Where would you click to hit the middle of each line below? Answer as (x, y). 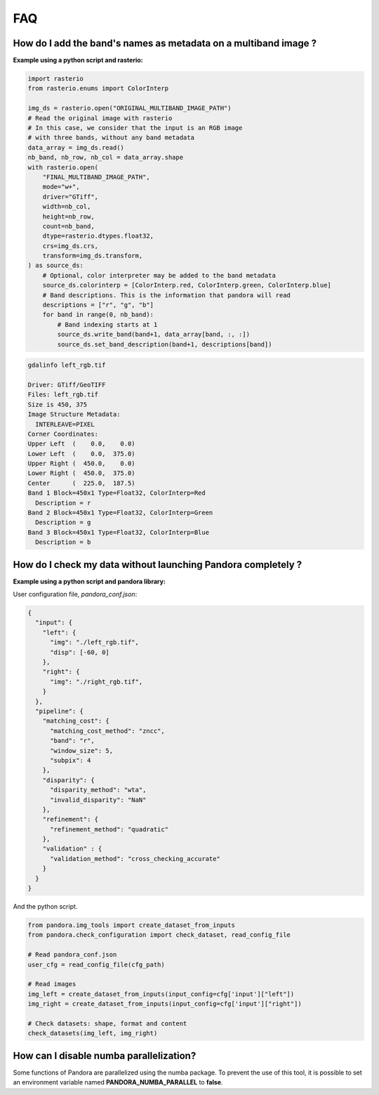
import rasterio (56, 79)
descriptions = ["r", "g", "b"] (98, 305)
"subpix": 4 (71, 760)
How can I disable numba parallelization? (105, 1055)
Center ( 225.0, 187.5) (82, 483)
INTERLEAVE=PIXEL (65, 424)
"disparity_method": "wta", (98, 790)
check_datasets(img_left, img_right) (93, 1034)
